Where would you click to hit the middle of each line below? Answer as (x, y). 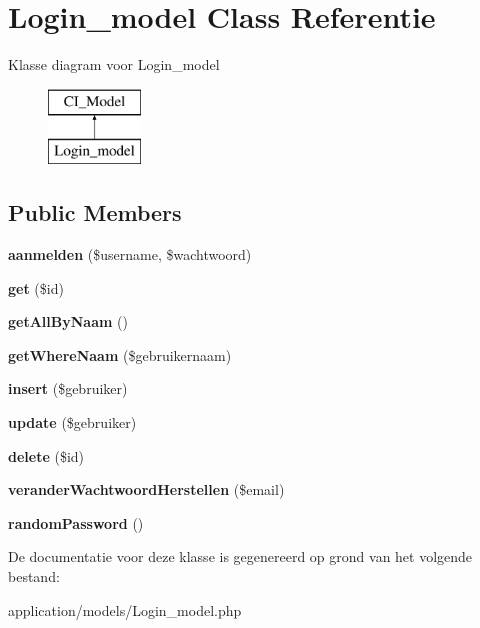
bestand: (34, 576)
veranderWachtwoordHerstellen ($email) (146, 489)
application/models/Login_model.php (125, 609)
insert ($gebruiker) (68, 388)
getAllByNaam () (68, 321)
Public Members (95, 212)
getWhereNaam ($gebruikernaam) (120, 354)
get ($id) (36, 287)
